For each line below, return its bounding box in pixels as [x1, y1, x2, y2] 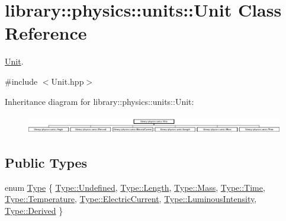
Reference [5, 21, 87, 45]
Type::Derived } [5, 204, 63, 216]
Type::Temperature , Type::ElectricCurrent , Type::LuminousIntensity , [5, 193, 257, 205]
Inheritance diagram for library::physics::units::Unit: [5, 95, 194, 107]
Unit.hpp [51, 75, 84, 87]
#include [5, 75, 38, 87]
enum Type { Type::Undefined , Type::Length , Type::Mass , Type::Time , [5, 181, 265, 193]
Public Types [5, 153, 88, 171]
